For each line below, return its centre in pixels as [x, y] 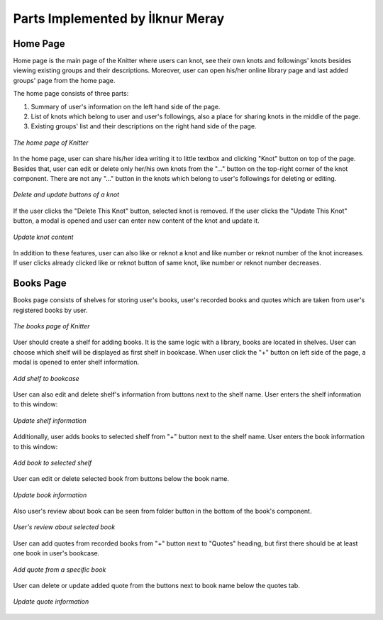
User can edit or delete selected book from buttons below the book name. [121, 479]
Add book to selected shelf [52, 463]
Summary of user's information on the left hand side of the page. [126, 106]
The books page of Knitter [51, 326]
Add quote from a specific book [60, 569]
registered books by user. [50, 310]
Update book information [50, 495]
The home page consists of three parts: [71, 94]
